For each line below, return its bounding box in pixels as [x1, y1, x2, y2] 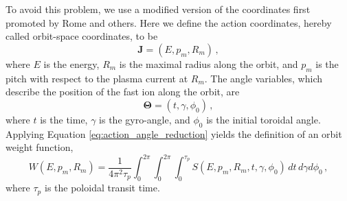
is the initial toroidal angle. [206, 112, 321, 126]
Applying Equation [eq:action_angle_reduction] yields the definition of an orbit [5, 126, 342, 141]
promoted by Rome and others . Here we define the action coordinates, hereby [5, 15, 332, 29]
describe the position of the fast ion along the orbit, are [5, 84, 240, 99]
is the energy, [43, 56, 100, 71]
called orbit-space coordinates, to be [5, 29, 158, 43]
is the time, [40, 112, 88, 126]
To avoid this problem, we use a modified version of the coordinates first [5, 2, 311, 16]
